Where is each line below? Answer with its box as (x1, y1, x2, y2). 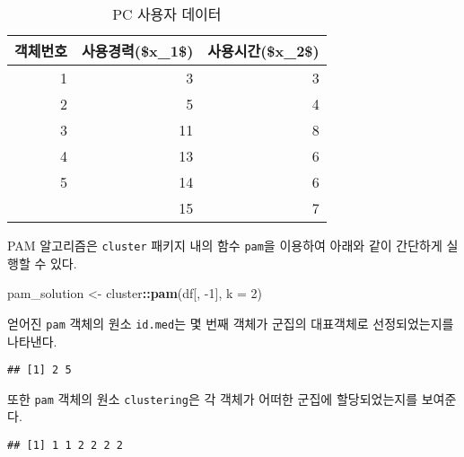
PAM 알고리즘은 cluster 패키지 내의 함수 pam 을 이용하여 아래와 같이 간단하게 (7, 236, 442, 254)
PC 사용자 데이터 (112, 4, 222, 24)
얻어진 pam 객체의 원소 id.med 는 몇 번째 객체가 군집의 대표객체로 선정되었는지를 (7, 313, 454, 332)
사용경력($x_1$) (81, 40, 194, 61)
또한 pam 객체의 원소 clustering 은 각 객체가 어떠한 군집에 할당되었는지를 (7, 389, 418, 408)
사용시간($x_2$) (207, 40, 320, 61)
